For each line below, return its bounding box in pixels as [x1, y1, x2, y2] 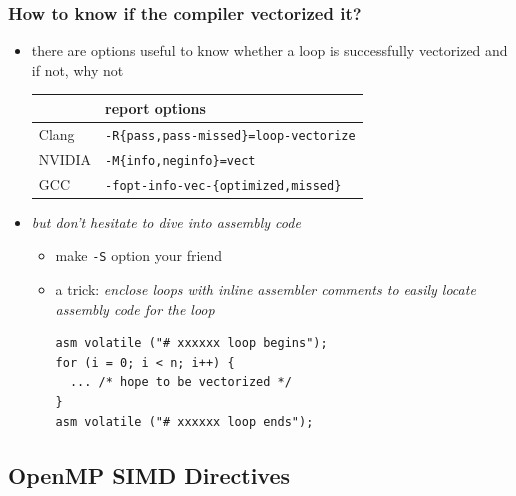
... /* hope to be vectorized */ [69, 375, 292, 390]
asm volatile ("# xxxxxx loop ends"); [55, 414, 314, 429]
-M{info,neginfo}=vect [105, 153, 256, 168]
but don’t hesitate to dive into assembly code [31, 211, 301, 232]
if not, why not [31, 59, 124, 80]
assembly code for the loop [55, 298, 215, 319]
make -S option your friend [55, 245, 223, 266]
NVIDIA [38, 148, 92, 169]
